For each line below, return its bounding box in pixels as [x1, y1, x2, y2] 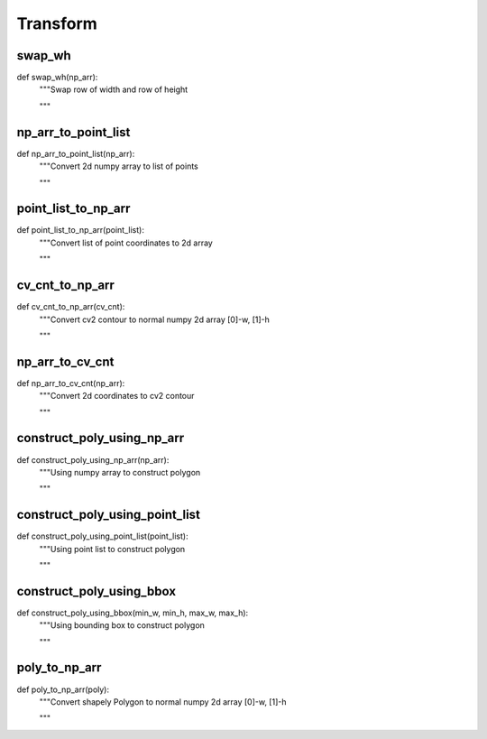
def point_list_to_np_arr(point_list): [16, 225, 144, 236]
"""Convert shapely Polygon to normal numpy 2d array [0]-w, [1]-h [39, 696, 287, 707]
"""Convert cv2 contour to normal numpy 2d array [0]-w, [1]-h [39, 314, 271, 325]
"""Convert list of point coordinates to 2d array [39, 237, 214, 248]
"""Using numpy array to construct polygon [39, 466, 201, 477]
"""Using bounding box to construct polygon [39, 620, 205, 631]
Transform [16, 14, 98, 33]
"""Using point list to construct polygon [39, 543, 186, 554]
